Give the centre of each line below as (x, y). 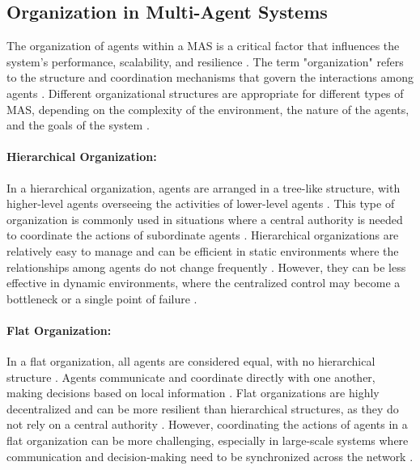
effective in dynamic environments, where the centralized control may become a (204, 283)
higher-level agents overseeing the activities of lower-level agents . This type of (201, 203)
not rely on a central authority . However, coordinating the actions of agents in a (207, 424)
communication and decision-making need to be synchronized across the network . (210, 456)
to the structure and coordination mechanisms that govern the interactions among (210, 77)
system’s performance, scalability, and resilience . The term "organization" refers (205, 61)
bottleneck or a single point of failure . (102, 298)
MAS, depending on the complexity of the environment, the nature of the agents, (208, 109)
